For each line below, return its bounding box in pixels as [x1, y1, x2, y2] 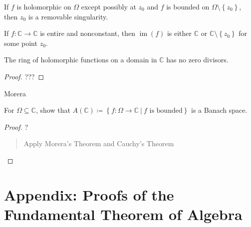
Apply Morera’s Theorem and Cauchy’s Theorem [23, 138, 174, 149]
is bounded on [166, 1, 210, 11]
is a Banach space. [191, 105, 248, 115]
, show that [35, 105, 70, 115]
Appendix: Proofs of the [4, 184, 174, 205]
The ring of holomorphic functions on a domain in [4, 54, 157, 65]
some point [4, 37, 37, 48]
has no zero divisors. [166, 54, 229, 65]
